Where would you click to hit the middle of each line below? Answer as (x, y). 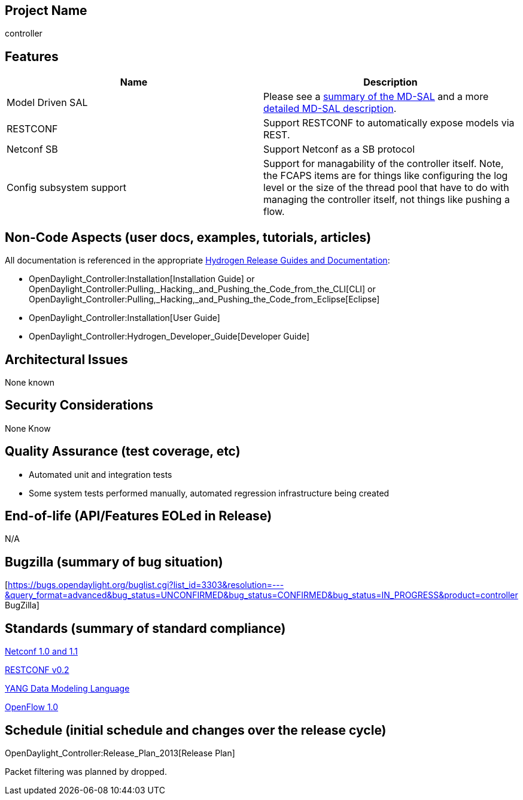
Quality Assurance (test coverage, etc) (123, 451)
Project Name (46, 10)
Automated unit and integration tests (101, 474)
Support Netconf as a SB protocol (339, 149)
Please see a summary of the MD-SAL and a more (376, 97)
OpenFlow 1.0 (32, 707)
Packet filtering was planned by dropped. (86, 772)
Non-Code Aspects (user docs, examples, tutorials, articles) (188, 237)
